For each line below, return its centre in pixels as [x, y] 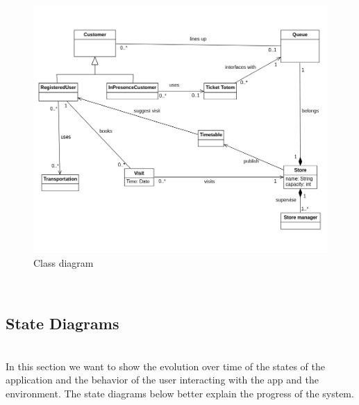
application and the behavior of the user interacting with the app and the [162, 380]
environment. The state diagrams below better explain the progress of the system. [180, 394]
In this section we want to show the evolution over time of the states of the [166, 366]
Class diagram [64, 262]
